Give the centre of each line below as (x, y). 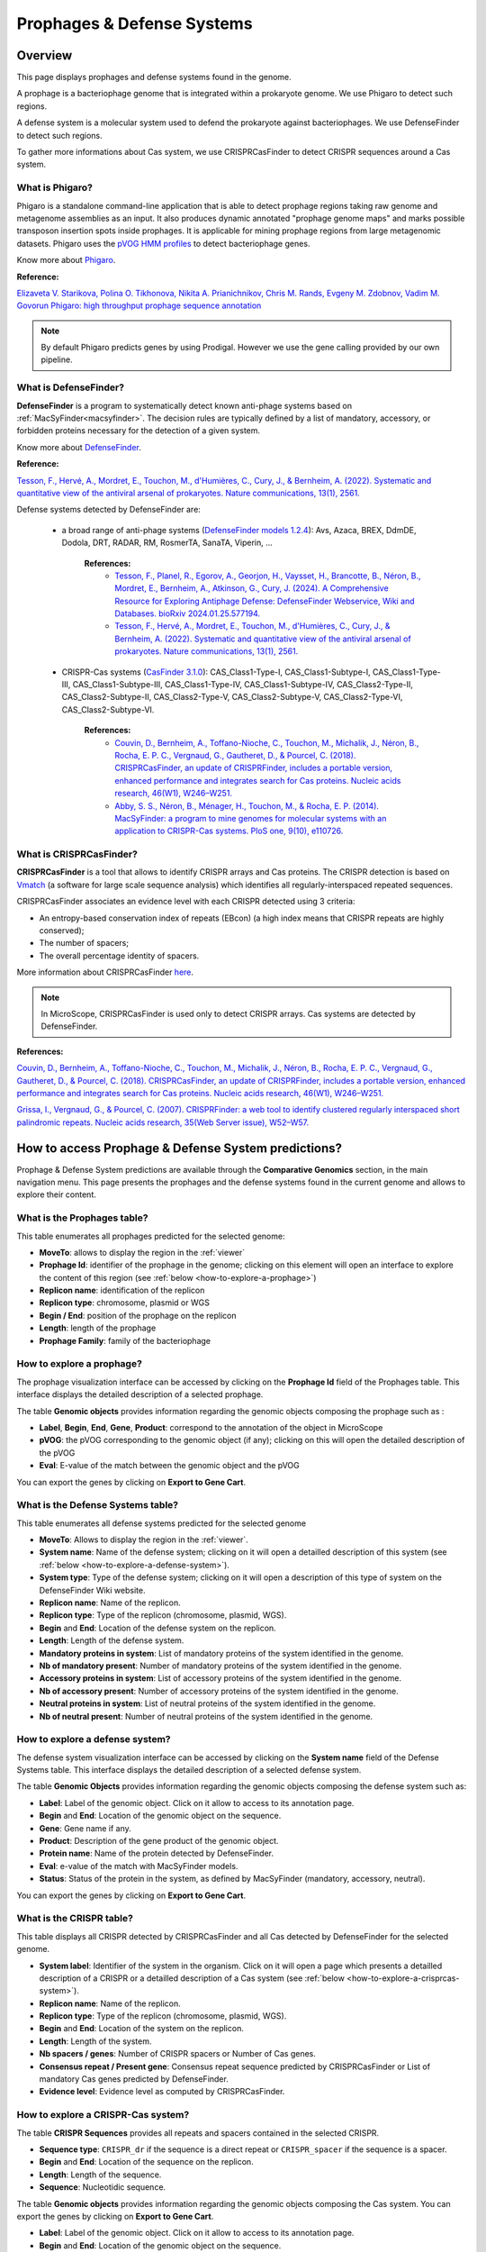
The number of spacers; (84, 943)
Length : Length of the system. (95, 2041)
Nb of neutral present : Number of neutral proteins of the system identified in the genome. (206, 1716)
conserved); (62, 931)
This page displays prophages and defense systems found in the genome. (154, 77)
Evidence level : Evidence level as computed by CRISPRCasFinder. (162, 2092)
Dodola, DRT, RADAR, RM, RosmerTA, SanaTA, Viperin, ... (167, 543)
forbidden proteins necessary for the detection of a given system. (139, 431)
